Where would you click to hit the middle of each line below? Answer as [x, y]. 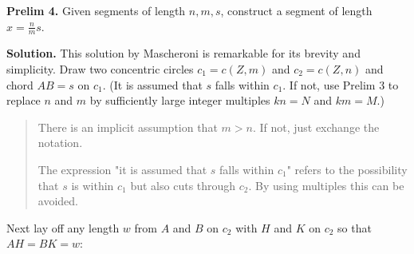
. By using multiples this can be [326, 185]
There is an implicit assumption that [128, 127]
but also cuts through [183, 185]
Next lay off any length [63, 227]
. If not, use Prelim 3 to [341, 84]
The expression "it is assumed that [122, 169]
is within [93, 185]
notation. [60, 143]
